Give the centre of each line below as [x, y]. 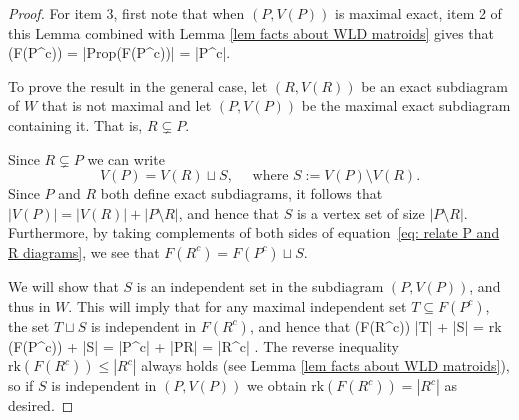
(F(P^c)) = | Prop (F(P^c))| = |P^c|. [119, 52]
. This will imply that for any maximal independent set [237, 305]
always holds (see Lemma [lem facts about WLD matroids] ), [325, 365]
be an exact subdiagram [434, 85]
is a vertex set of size [360, 212]
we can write [126, 158]
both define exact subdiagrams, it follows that [241, 193]
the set [29, 325]
